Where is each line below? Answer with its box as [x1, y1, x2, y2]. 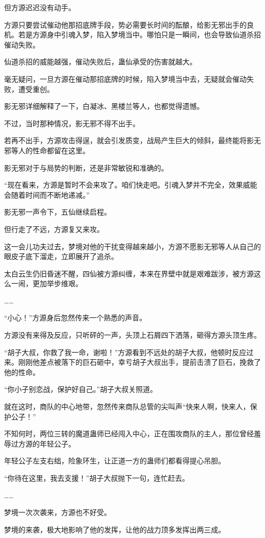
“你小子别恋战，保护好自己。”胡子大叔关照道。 [4, 384, 157, 394]
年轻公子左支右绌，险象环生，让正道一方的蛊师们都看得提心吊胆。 [4, 455, 225, 466]
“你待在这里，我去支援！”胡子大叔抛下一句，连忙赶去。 [4, 473, 190, 483]
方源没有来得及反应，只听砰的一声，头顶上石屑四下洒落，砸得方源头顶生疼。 [4, 330, 261, 340]
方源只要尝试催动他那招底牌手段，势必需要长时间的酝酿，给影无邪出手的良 [4, 19, 254, 30]
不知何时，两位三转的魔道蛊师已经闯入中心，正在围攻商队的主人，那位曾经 [4, 428, 254, 439]
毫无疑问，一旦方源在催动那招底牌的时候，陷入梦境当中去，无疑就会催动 [4, 73, 247, 84]
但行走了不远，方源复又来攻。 [4, 223, 104, 234]
